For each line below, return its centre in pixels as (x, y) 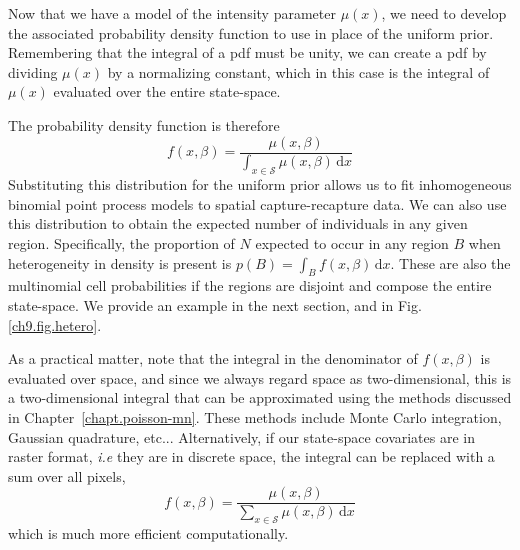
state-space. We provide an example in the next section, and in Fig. (215, 305)
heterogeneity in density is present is (120, 262)
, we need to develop (444, 13)
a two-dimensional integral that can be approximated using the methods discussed (260, 397)
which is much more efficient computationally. (148, 533)
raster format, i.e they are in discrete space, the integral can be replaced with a (251, 456)
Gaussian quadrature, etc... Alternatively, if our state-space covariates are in (241, 436)
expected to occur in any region (352, 243)
